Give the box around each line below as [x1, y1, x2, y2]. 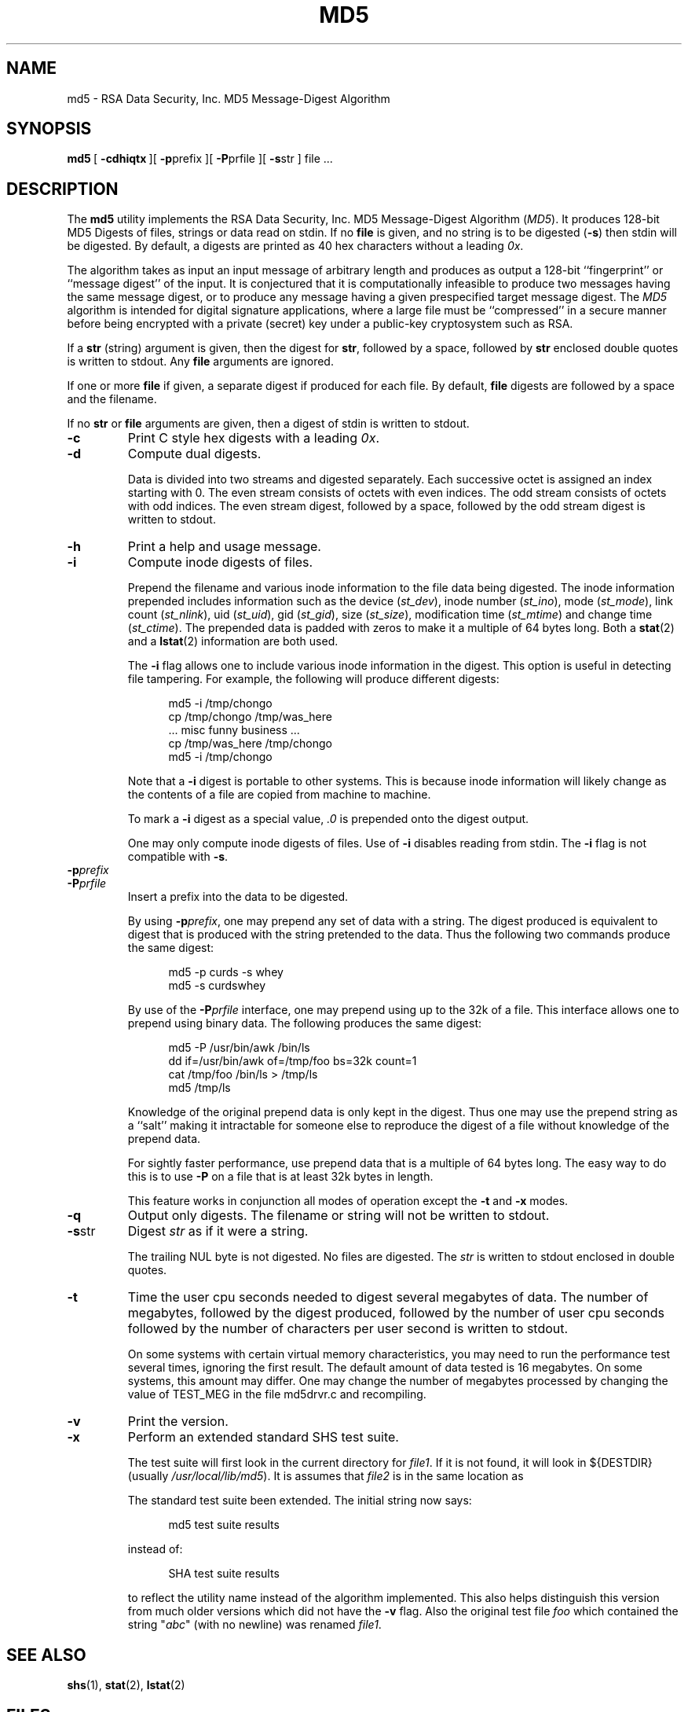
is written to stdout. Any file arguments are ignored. [67, 355, 334, 369]
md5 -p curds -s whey [168, 965, 284, 979]
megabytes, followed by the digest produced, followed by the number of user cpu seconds [127, 1305, 664, 1321]
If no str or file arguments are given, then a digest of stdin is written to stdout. [67, 417, 470, 431]
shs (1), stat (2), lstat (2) [67, 1678, 185, 1692]
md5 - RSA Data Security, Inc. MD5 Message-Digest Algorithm [67, 91, 390, 105]
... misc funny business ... [168, 723, 300, 737]
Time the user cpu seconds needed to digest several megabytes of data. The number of [127, 1289, 649, 1306]
